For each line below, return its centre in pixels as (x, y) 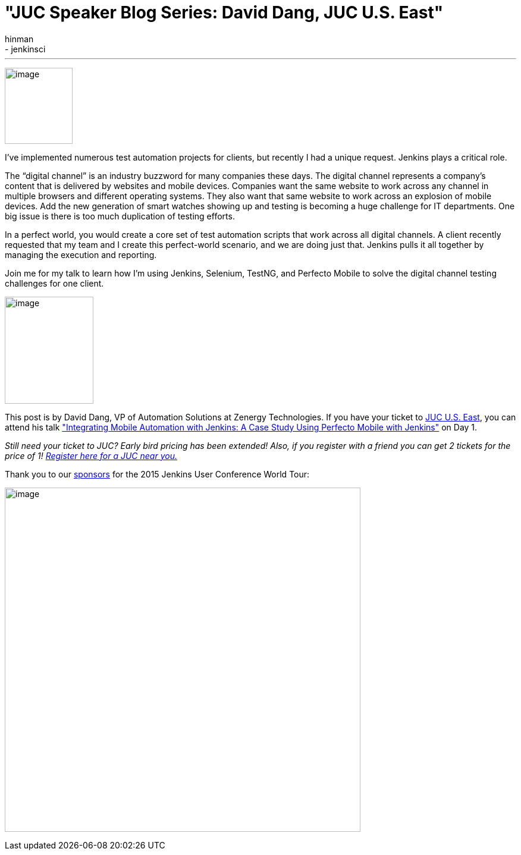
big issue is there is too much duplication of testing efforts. (120, 216)
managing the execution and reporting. (81, 254)
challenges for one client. (54, 283)
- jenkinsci (25, 49)
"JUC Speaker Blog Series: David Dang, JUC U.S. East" (224, 12)
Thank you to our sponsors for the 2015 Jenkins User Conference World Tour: (157, 474)
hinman (19, 39)
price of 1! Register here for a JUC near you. (91, 455)
